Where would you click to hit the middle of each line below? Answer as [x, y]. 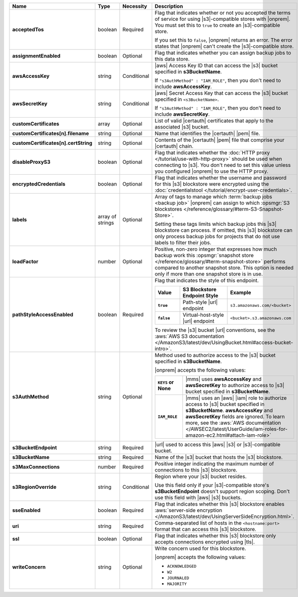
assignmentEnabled [36, 56]
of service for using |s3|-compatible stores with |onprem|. [223, 19]
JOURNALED [178, 578]
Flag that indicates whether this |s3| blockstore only [215, 536]
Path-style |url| [200, 302]
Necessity [135, 6]
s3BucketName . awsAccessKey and [229, 410]
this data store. [172, 59]
